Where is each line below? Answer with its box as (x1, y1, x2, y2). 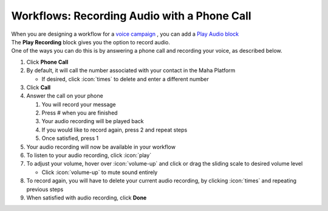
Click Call (26, 84, 51, 91)
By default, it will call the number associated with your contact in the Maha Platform (26, 67, 236, 74)
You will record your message (41, 101, 117, 108)
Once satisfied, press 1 (41, 135, 99, 142)
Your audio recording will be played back (41, 118, 144, 125)
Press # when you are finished (41, 109, 118, 116)
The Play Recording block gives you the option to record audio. (11, 38, 170, 45)
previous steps (26, 186, 64, 193)
